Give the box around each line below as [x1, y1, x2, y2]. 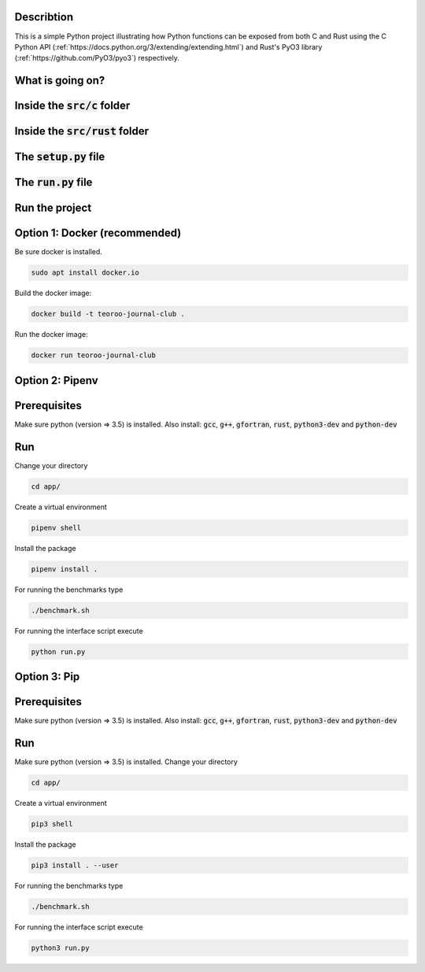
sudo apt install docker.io [31, 268, 139, 277]
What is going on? [14, 74, 105, 87]
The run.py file [14, 176, 93, 189]
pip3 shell [31, 819, 73, 828]
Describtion [14, 10, 74, 24]
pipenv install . [31, 564, 98, 574]
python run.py [31, 647, 86, 656]
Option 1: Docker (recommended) [14, 227, 182, 240]
